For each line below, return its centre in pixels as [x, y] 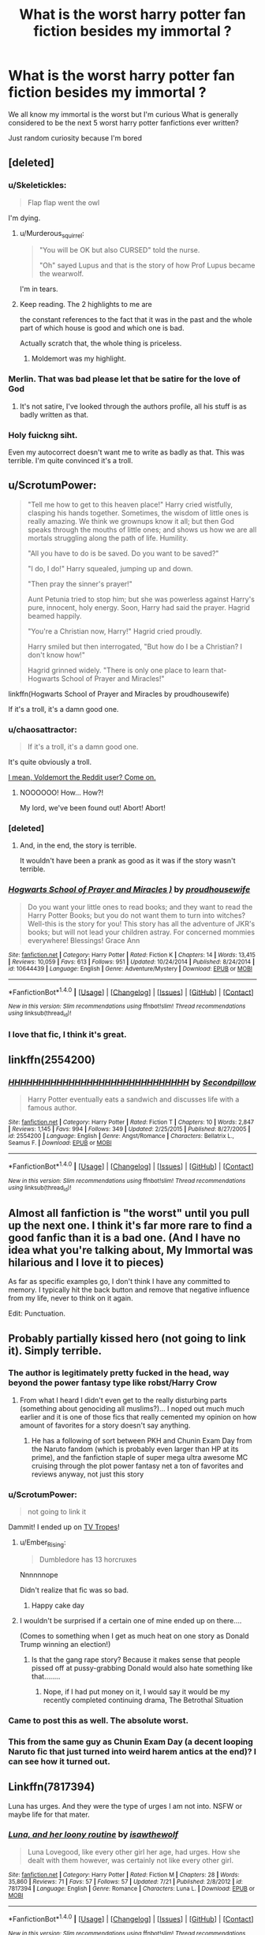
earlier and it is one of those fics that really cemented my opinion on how [138, 1417]
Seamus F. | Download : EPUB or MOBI [60, 1143]
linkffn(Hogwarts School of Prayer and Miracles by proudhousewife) [119, 694]
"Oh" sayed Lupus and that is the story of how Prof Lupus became [147, 265]
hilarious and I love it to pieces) [86, 1262]
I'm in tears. [39, 289]
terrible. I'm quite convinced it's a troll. [71, 461]
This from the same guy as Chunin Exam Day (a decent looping [131, 1742]
